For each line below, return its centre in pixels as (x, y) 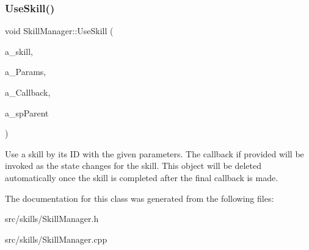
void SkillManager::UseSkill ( (59, 31)
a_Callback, (28, 92)
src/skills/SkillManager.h (52, 219)
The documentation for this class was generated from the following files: (140, 198)
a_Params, (26, 72)
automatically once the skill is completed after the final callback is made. (142, 177)
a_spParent (27, 112)
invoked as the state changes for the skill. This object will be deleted (133, 166)
